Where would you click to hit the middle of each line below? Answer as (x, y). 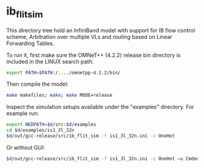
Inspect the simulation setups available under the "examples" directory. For (100, 107)
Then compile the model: (37, 84)
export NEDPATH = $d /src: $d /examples (51, 125)
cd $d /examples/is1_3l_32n (40, 130)
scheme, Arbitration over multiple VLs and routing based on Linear (90, 37)
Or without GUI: (26, 147)
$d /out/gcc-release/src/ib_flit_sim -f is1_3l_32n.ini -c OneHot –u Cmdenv (104, 159)
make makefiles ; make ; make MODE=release (59, 96)
